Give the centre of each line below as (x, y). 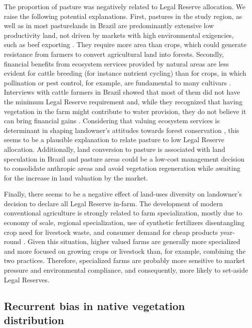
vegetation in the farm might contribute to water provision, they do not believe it (125, 111)
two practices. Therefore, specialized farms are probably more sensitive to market (125, 260)
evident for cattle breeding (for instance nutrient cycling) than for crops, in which (125, 73)
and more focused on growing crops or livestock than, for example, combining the (125, 251)
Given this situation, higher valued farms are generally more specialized (134, 241)
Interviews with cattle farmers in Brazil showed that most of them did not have (122, 92)
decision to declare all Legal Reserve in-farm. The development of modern (113, 203)
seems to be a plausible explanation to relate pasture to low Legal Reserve (114, 139)
